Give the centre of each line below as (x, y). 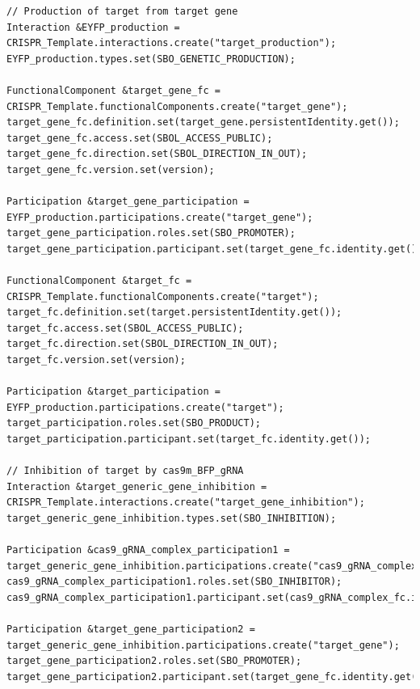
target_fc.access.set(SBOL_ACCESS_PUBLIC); (125, 328)
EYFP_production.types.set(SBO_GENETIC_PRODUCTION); (151, 59)
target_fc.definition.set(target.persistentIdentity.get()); (174, 313)
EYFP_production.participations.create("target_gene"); (160, 217)
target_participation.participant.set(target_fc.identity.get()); (189, 440)
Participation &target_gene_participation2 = (131, 630)
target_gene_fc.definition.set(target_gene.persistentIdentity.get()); (203, 123)
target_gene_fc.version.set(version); (111, 169)
